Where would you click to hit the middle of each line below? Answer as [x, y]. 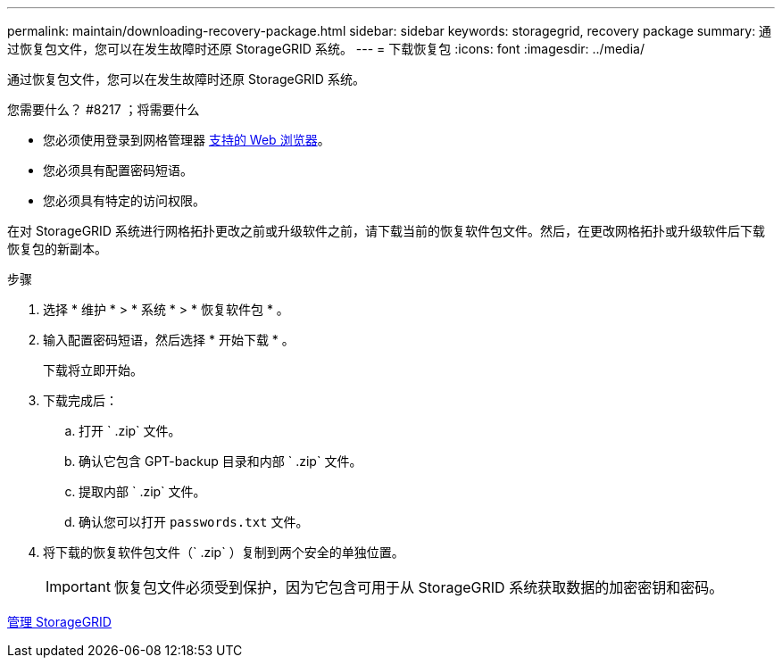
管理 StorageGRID [59, 622]
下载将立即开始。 [93, 370]
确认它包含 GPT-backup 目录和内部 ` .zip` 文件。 [220, 461]
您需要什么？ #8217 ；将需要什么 [104, 109]
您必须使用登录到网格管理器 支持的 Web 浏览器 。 [187, 140]
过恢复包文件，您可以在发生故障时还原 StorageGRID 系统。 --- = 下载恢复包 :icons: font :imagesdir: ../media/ [326, 49]
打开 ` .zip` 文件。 [130, 431]
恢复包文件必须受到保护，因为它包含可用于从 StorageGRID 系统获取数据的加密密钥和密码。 [419, 587]
